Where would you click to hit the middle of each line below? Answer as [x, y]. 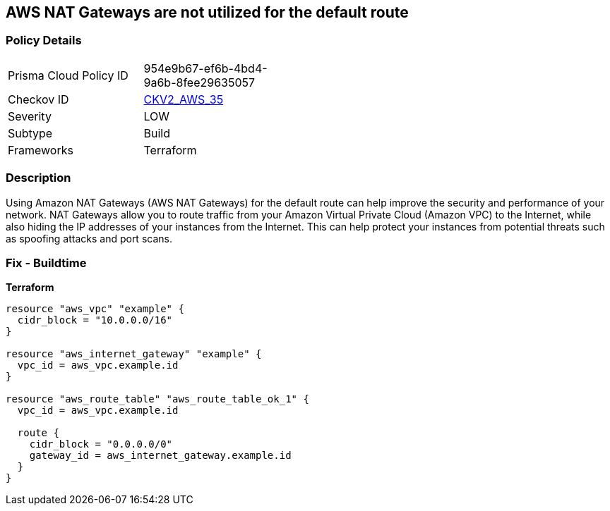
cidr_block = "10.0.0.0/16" [95, 320]
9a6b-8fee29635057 [199, 82]
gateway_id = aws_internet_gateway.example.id [160, 456]
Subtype [30, 133]
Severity [30, 116]
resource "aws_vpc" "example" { [95, 309]
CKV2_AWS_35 [184, 99]
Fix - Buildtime [46, 263]
